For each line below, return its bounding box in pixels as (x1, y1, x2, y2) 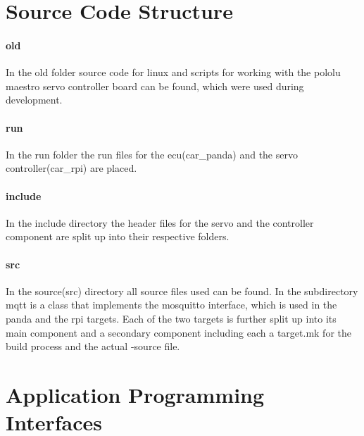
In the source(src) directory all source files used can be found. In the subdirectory (6, 283, 358, 298)
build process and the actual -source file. (6, 339, 180, 354)
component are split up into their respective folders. (6, 229, 230, 244)
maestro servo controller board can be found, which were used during (6, 78, 304, 93)
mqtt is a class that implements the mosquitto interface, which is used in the (6, 297, 337, 312)
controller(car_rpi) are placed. (6, 161, 137, 175)
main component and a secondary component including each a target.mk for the (6, 325, 351, 340)
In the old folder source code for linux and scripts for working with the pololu (6, 65, 341, 80)
